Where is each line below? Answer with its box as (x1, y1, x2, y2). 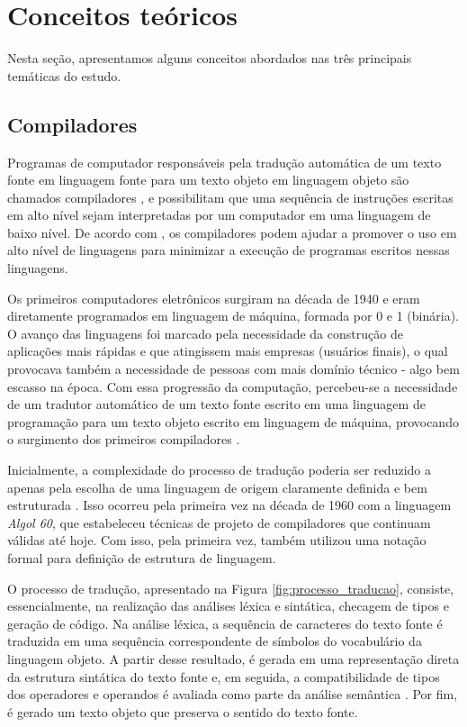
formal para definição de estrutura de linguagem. (7, 548, 276, 567)
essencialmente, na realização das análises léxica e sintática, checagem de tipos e (7, 596, 449, 615)
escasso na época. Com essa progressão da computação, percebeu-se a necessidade (7, 377, 458, 395)
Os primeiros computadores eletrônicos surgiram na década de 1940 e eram (7, 288, 420, 307)
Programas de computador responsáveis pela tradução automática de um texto (7, 152, 442, 171)
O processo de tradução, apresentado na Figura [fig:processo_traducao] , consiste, (7, 578, 454, 597)
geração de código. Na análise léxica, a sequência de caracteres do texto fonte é (7, 613, 443, 632)
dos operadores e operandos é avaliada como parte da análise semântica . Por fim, (7, 685, 458, 704)
